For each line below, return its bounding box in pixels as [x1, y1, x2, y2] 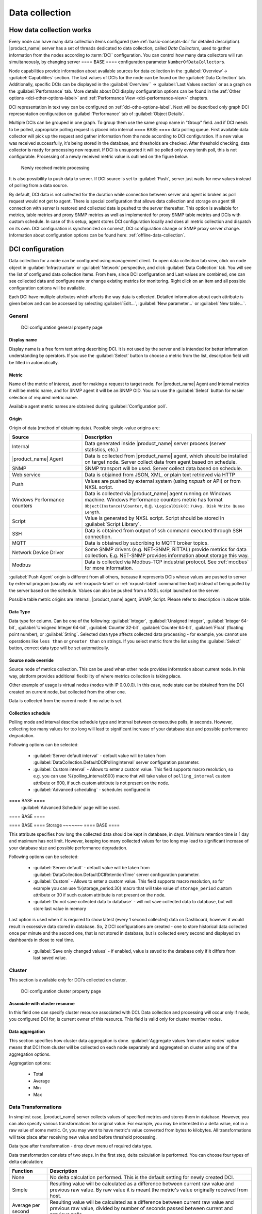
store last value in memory [33, 906, 86, 911]
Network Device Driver [12, 549, 64, 556]
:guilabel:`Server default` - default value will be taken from [33, 865, 150, 871]
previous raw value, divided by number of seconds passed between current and [49, 1205, 233, 1212]
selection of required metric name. [9, 394, 78, 400]
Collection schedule [9, 710, 50, 716]
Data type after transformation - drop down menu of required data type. [9, 1143, 153, 1149]
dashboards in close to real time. [9, 937, 75, 943]
